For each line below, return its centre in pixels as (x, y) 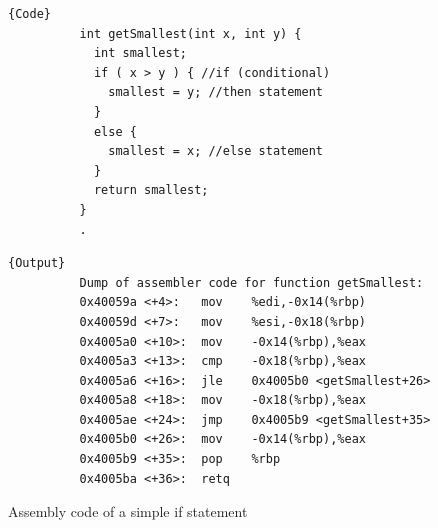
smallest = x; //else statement (215, 151)
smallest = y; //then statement (215, 92)
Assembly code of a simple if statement (128, 511)
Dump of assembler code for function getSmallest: (251, 282)
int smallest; (140, 53)
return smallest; (151, 190)
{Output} (37, 263)
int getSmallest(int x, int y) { (190, 33)
